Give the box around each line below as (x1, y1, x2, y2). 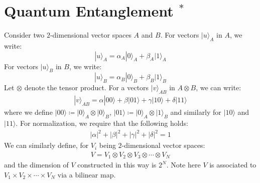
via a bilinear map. (57, 169, 116, 179)
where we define (4, 107, 53, 117)
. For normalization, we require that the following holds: (16, 117, 188, 128)
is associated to (209, 159, 256, 170)
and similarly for (170, 107, 221, 117)
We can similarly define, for (4, 140, 89, 150)
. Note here (166, 159, 201, 170)
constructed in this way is (77, 159, 157, 170)
